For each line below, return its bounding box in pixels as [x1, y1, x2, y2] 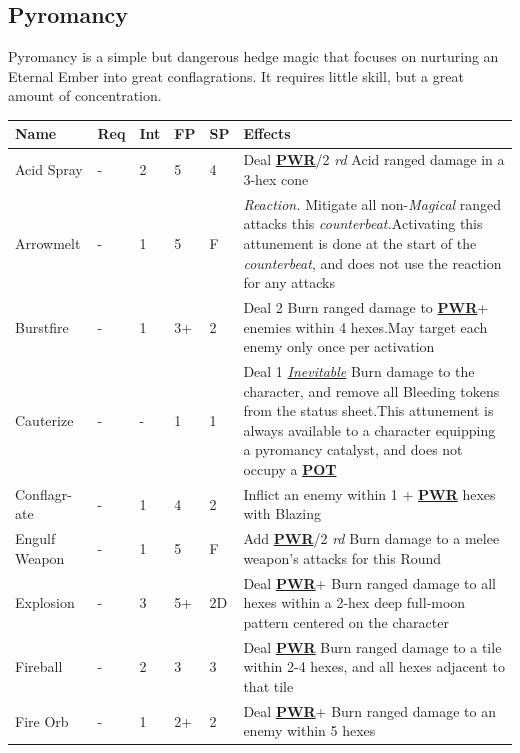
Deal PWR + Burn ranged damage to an [243, 700, 496, 721]
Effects [243, 123, 291, 144]
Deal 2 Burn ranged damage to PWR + [243, 296, 489, 317]
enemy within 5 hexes [243, 720, 376, 741]
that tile [243, 675, 294, 696]
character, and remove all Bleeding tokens [243, 380, 500, 401]
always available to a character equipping [243, 419, 496, 440]
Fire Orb [15, 710, 69, 731]
